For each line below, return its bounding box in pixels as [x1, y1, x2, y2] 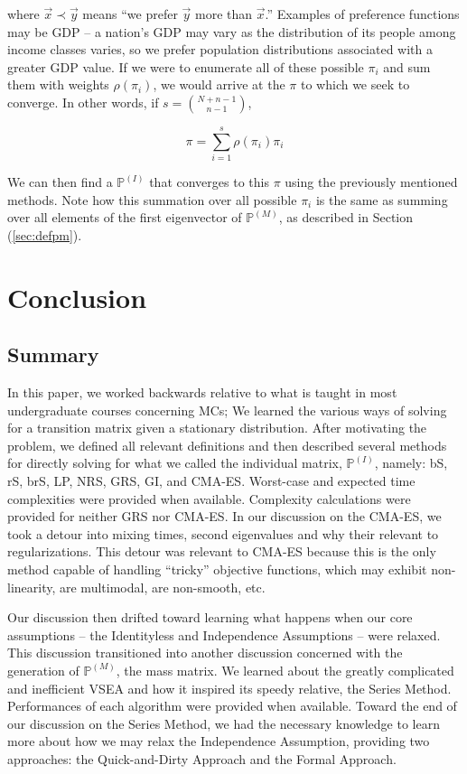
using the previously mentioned [285, 173, 458, 191]
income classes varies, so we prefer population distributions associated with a [7, 40, 433, 59]
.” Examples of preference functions [265, 5, 460, 23]
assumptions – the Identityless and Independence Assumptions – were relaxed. [7, 625, 441, 644]
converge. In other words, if [7, 92, 159, 111]
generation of [7, 660, 79, 679]
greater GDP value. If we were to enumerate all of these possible [7, 57, 364, 76]
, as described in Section [278, 208, 414, 227]
